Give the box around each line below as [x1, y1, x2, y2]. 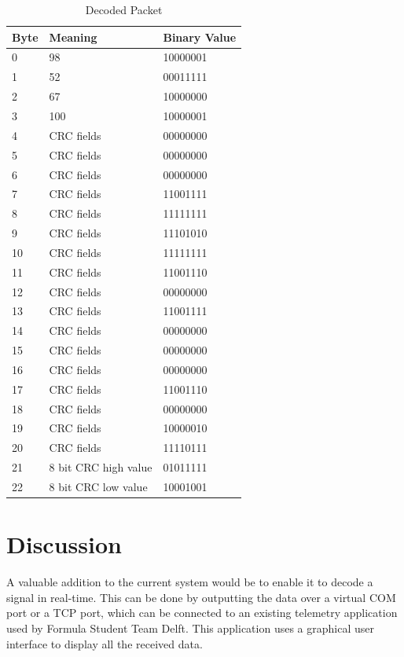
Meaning [49, 28, 97, 45]
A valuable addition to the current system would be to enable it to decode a [6, 574, 373, 590]
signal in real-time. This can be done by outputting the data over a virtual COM [6, 589, 396, 605]
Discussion [6, 528, 122, 560]
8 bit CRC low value [49, 479, 148, 494]
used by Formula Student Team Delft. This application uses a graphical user [6, 620, 374, 636]
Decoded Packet [85, 2, 163, 17]
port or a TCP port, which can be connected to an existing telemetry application [6, 604, 398, 621]
